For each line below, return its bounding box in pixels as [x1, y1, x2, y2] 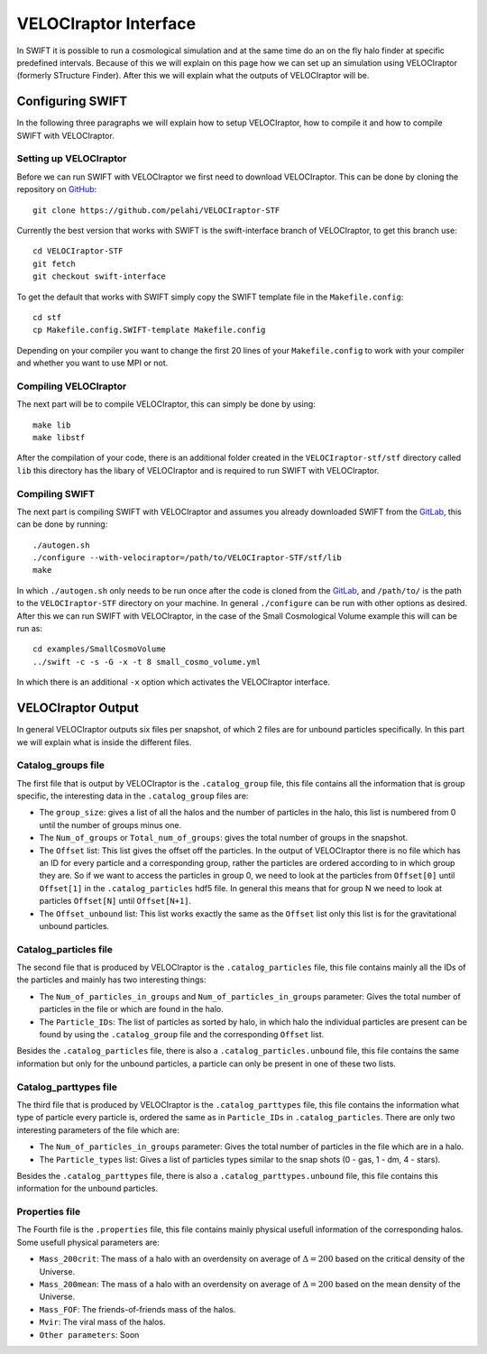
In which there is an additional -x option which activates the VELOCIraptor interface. [16, 677, 331, 687]
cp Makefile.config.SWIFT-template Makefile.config [32, 325, 266, 336]
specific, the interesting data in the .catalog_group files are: [16, 790, 249, 802]
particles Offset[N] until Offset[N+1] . [39, 896, 192, 907]
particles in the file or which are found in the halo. [39, 1004, 225, 1015]
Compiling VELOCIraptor [16, 380, 127, 392]
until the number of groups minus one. [39, 819, 182, 830]
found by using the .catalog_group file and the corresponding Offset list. [39, 1029, 325, 1040]
